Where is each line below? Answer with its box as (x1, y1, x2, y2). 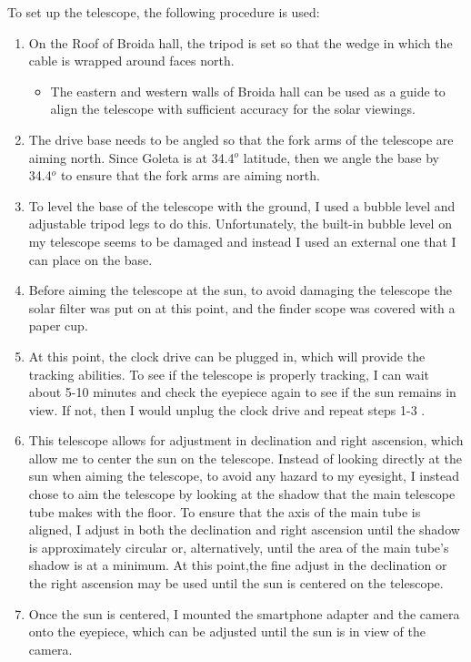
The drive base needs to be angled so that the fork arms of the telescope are (28, 129, 454, 148)
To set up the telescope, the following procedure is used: (7, 3, 320, 21)
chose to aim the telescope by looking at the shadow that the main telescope (28, 484, 456, 504)
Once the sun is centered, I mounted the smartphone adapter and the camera (28, 604, 460, 623)
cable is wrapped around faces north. (28, 51, 235, 70)
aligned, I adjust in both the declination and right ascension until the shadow (28, 520, 460, 539)
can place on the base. (28, 250, 153, 269)
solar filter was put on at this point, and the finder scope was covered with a (28, 298, 456, 317)
